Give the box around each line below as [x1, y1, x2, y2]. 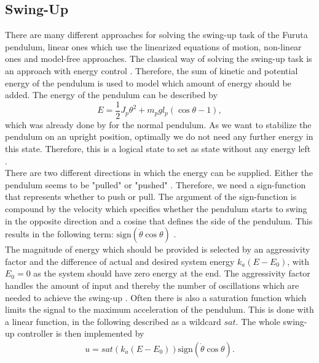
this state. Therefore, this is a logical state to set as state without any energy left [5, 142, 311, 155]
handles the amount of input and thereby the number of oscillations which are [5, 278, 299, 291]
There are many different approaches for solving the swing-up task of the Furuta [5, 28, 308, 41]
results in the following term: [5, 227, 114, 240]
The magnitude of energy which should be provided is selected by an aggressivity [5, 243, 310, 256]
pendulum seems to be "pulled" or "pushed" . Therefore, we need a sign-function [5, 178, 306, 191]
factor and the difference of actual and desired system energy [5, 254, 235, 267]
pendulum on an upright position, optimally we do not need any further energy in [5, 130, 313, 143]
